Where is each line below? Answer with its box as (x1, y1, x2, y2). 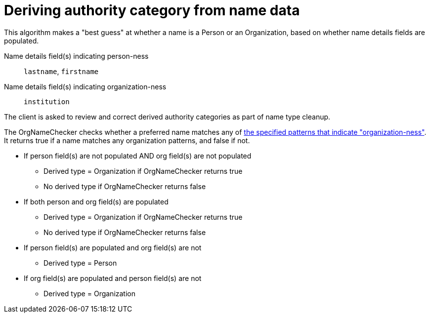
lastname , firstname (24, 67, 99, 76)
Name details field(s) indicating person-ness (4, 51, 149, 60)
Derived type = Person (43, 258, 117, 267)
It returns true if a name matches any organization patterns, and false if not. (4, 136, 250, 145)
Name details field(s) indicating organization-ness (4, 82, 167, 91)
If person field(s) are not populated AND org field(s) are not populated (24, 151, 252, 160)
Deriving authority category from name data (4, 2, 300, 19)
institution (24, 97, 70, 106)
